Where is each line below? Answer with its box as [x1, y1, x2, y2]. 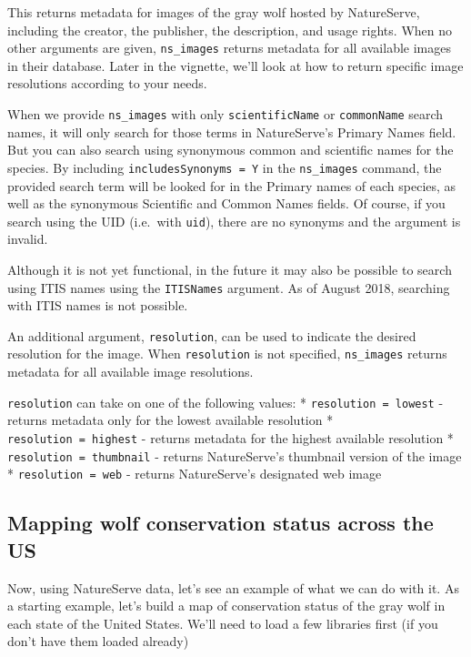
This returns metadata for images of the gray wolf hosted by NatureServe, [7, 3, 420, 21]
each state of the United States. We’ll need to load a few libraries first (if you [7, 613, 438, 632]
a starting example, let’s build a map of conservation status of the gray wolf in [7, 596, 446, 615]
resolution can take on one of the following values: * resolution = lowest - [7, 392, 444, 411]
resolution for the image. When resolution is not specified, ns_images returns [7, 344, 447, 363]
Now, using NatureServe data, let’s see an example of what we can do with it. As [7, 578, 459, 597]
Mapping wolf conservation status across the [7, 509, 434, 537]
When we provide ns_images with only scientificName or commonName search [7, 105, 444, 124]
